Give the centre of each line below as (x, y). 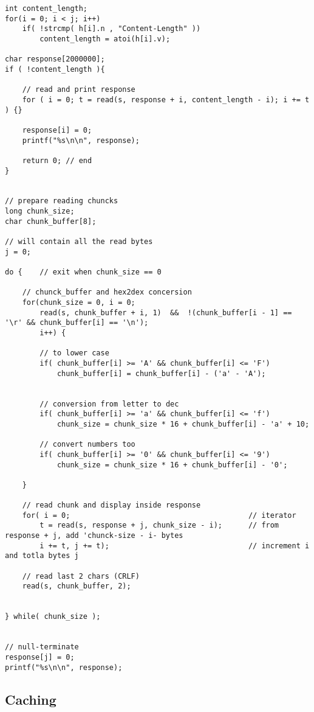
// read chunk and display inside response (111, 505)
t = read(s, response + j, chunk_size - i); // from (159, 525)
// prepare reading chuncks (62, 201)
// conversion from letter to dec (109, 404)
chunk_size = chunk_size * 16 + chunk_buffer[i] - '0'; (172, 465)
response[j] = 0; (40, 657)
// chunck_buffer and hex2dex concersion (107, 292)
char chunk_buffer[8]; (51, 221)
